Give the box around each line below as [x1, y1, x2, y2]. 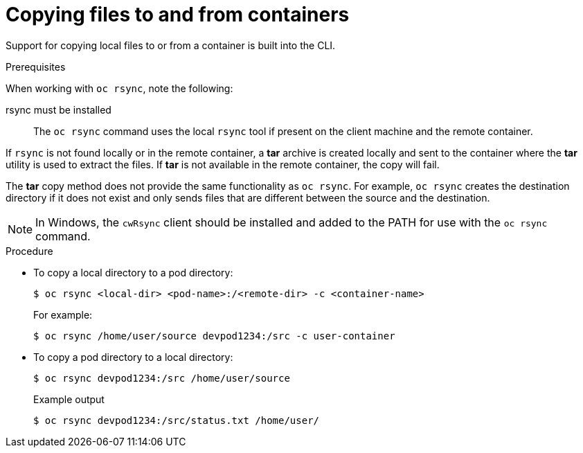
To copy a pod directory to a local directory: [33, 350, 233, 363]
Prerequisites [6, 60, 66, 73]
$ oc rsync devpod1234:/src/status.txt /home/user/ [33, 414, 320, 426]
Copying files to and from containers [6, 3, 350, 26]
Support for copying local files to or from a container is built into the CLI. [6, 39, 336, 51]
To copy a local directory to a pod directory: [33, 266, 233, 278]
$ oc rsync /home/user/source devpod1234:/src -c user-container [33, 330, 395, 341]
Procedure [6, 245, 53, 257]
